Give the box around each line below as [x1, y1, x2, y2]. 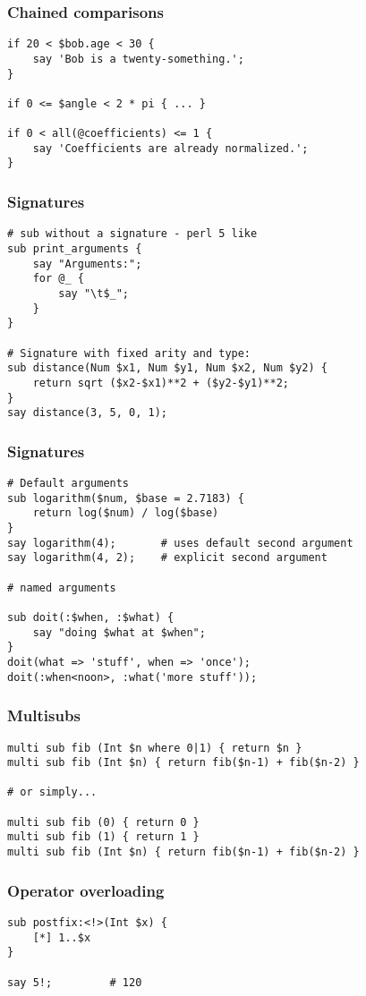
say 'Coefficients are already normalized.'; [32, 141, 309, 155]
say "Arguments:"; [32, 257, 142, 270]
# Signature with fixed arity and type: [7, 346, 251, 360]
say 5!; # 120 [7, 975, 142, 989]
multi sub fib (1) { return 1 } [7, 830, 200, 844]
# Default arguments [7, 477, 130, 490]
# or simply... [7, 786, 98, 799]
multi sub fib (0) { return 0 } [7, 815, 200, 829]
